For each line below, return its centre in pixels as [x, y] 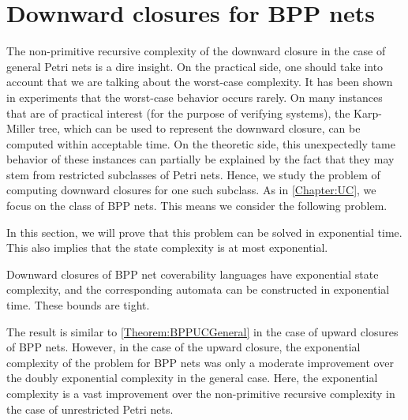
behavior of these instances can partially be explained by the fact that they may [200, 159]
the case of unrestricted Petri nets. [90, 409]
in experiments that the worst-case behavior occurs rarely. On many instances [195, 97]
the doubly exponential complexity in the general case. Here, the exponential [192, 378]
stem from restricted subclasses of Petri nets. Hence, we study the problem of [193, 174]
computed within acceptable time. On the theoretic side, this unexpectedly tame [201, 143]
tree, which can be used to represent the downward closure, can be [199, 128]
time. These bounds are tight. [78, 305]
